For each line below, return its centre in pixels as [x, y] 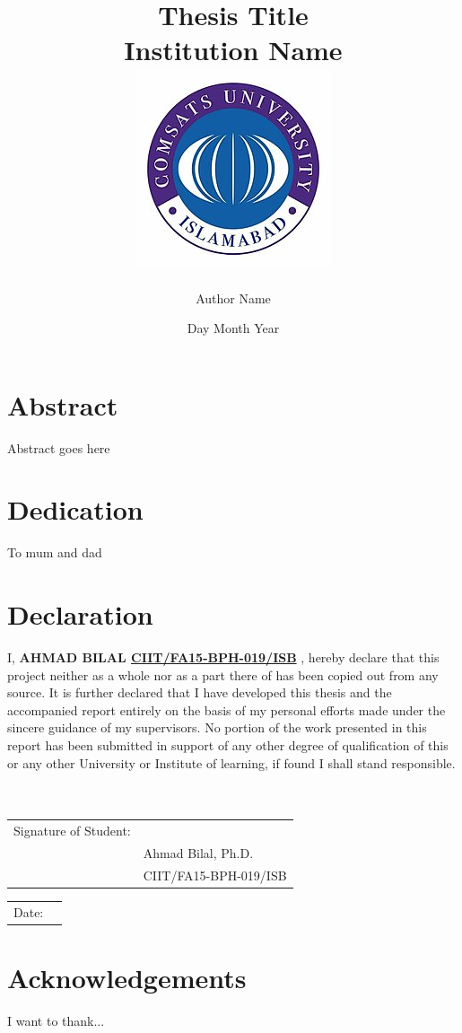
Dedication [75, 509]
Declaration [80, 614]
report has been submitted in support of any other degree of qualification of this [228, 745]
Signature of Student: [72, 831]
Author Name [233, 298]
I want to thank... [56, 1020]
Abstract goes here [59, 447]
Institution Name [233, 50]
